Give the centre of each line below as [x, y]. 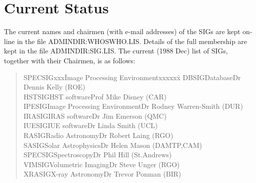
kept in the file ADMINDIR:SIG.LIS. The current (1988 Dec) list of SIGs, [116, 51]
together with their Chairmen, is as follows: [70, 60]
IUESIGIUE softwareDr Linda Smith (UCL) [90, 125]
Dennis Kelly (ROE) [54, 87]
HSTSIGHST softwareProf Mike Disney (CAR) [95, 96]
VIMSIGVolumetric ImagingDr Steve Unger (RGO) [102, 164]
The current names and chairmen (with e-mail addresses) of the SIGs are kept [122, 31]
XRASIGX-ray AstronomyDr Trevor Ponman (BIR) [102, 174]
